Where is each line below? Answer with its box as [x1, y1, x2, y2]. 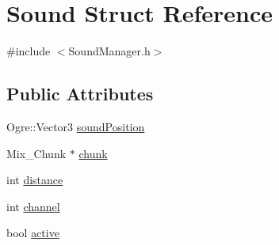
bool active [6, 224, 59, 241]
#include [6, 43, 51, 59]
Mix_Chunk [6, 145, 67, 161]
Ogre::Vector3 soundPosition [6, 118, 145, 134]
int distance [6, 171, 63, 188]
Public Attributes [6, 81, 154, 106]
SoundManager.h [68, 43, 151, 59]
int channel [6, 198, 60, 214]
